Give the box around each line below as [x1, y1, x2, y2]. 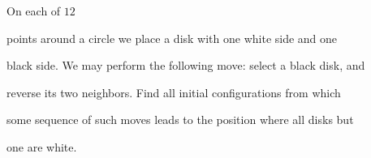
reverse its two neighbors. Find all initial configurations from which [6, 83, 341, 100]
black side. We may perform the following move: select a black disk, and [6, 57, 365, 74]
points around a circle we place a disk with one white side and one [6, 29, 338, 46]
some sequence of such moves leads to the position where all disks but [6, 111, 354, 128]
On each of [6, 2, 61, 19]
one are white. [6, 138, 77, 155]
